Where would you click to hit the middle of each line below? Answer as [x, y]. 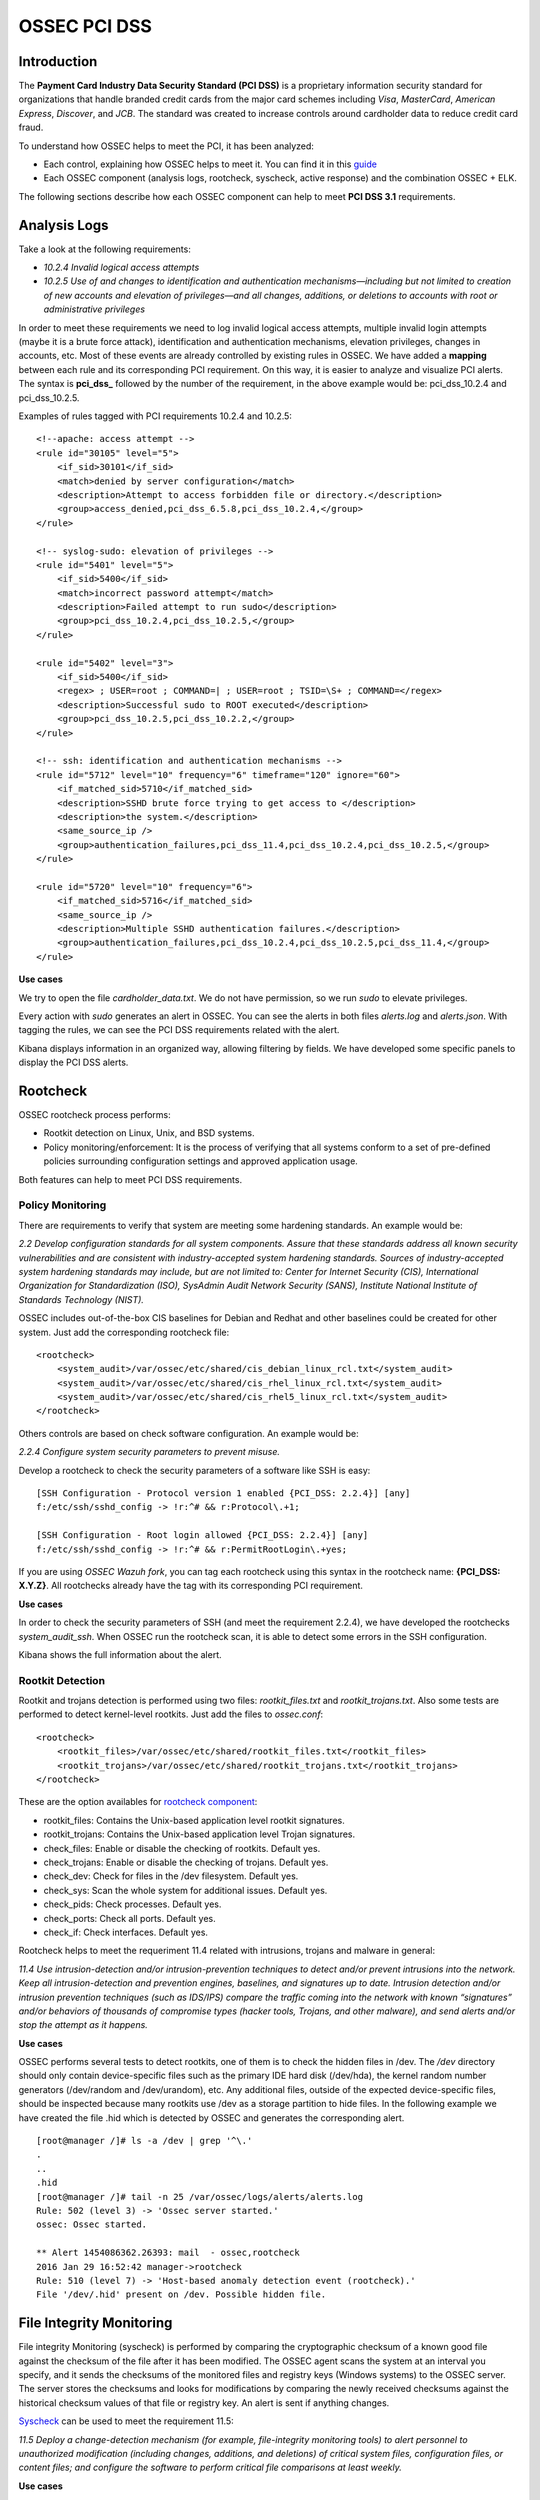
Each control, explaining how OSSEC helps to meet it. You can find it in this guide [210, 164]
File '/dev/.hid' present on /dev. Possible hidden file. [181, 2294]
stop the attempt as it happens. [83, 2025]
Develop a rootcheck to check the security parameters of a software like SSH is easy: [194, 1470]
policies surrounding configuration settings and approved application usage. [201, 1161]
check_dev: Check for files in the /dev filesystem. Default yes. [171, 1876]
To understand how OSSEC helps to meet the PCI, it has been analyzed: [166, 146]
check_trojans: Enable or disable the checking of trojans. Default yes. [186, 1862]
